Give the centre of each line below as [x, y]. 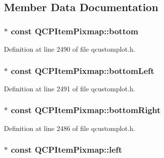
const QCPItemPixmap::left [66, 150]
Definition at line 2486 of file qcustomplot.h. [70, 128]
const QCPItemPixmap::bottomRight [86, 110]
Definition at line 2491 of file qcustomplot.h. [70, 88]
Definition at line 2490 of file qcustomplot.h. [70, 49]
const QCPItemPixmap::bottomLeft [82, 70]
